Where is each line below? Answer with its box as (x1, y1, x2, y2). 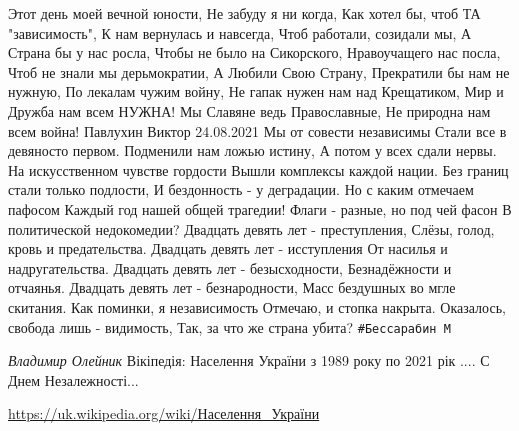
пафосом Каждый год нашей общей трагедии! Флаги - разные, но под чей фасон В (8, 198, 512, 219)
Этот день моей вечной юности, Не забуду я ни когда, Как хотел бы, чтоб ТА (8, 3, 481, 23)
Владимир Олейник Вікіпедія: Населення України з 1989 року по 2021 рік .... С (8, 350, 490, 371)
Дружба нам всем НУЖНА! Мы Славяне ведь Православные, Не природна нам (8, 100, 491, 121)
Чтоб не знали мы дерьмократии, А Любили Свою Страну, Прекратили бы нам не (8, 61, 510, 82)
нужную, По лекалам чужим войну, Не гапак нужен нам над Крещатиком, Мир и (8, 81, 504, 102)
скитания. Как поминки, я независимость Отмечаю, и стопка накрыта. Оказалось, (8, 296, 506, 317)
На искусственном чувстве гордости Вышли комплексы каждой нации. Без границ (8, 159, 509, 180)
